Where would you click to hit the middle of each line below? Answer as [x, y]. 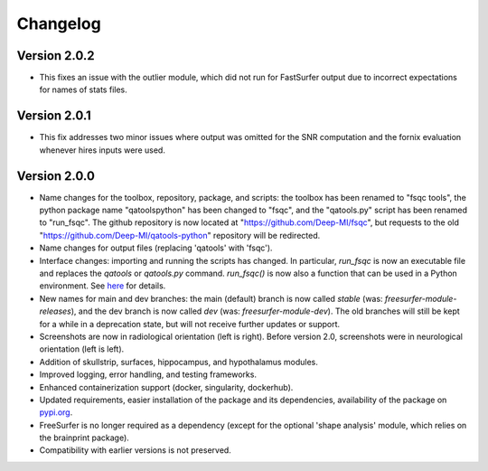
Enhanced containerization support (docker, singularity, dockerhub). [166, 387]
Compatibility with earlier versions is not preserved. [136, 450]
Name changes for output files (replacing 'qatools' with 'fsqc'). [156, 248]
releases [55, 311]
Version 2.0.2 [56, 56]
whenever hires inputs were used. [103, 150]
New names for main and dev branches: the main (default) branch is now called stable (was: [211, 298]
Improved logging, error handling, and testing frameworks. [148, 374]
